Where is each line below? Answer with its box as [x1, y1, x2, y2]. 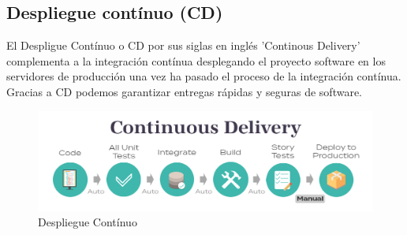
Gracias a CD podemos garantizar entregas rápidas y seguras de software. [6, 83, 363, 99]
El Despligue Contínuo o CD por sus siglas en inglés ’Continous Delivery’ [6, 37, 360, 54]
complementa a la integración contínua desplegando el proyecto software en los [6, 52, 386, 69]
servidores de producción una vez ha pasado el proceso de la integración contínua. [6, 68, 401, 84]
